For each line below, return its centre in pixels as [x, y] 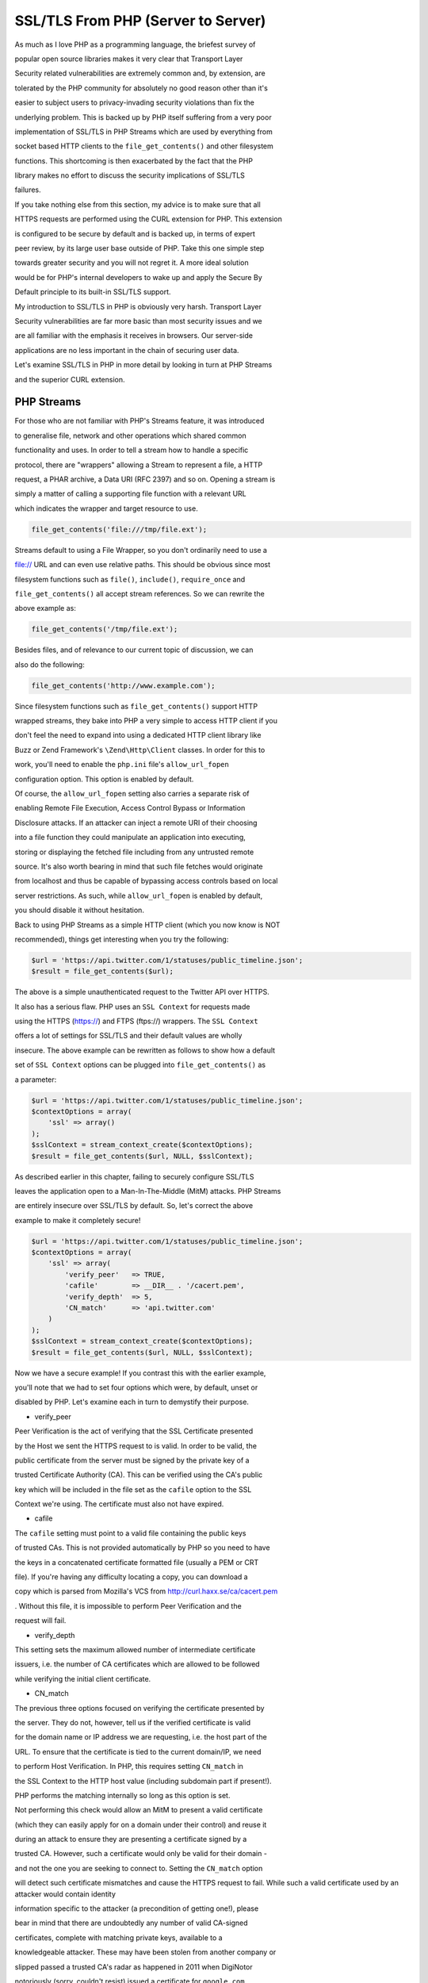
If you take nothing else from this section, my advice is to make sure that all [138, 204]
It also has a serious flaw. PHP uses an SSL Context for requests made [132, 1007]
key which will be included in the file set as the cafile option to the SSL [133, 1489]
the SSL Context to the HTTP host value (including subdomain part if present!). [143, 1781]
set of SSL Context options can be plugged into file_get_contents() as [140, 1065]
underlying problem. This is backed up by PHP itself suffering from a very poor [143, 117]
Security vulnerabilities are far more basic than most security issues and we [139, 320]
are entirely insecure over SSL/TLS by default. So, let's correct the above [134, 1206]
